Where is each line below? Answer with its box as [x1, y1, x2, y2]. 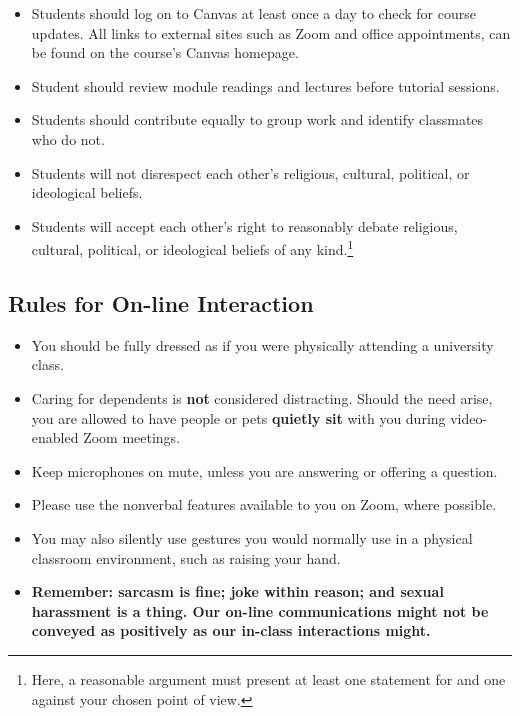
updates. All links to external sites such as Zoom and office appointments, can [31, 22, 511, 43]
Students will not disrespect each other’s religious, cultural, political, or [31, 162, 470, 183]
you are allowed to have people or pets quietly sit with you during [31, 407, 446, 428]
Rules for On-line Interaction [8, 287, 314, 318]
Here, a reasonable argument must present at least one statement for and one [31, 668, 506, 689]
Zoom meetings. [83, 427, 181, 448]
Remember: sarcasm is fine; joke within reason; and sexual [31, 581, 444, 602]
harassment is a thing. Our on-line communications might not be [31, 600, 489, 621]
